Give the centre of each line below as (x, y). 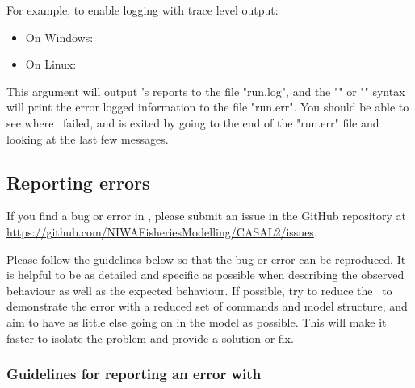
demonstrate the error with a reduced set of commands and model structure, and (207, 306)
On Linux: (51, 64)
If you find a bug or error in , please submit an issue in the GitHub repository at (207, 216)
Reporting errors (78, 182)
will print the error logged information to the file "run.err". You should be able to (208, 107)
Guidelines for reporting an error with (134, 374)
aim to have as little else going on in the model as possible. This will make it (197, 321)
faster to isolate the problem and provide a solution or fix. (150, 338)
